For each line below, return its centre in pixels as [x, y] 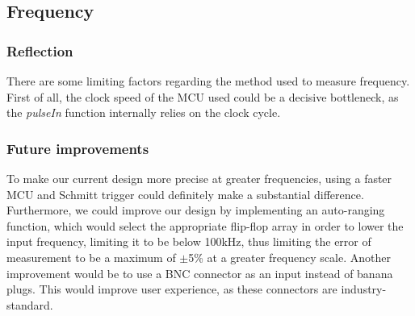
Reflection [40, 50]
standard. [30, 304]
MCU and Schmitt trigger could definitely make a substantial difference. [185, 194]
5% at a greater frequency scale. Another [289, 257]
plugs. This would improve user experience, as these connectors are [172, 289]
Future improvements [78, 148]
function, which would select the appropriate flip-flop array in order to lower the [205, 225]
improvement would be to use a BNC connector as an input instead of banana [200, 273]
